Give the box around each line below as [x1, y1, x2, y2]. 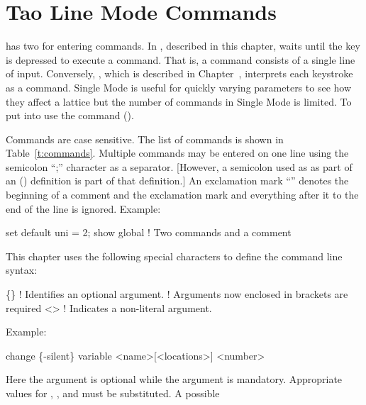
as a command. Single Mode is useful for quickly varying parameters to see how [6, 79, 352, 94]
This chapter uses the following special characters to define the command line [6, 248, 343, 263]
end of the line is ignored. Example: [6, 201, 161, 216]
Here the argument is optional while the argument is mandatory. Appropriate [6, 372, 343, 387]
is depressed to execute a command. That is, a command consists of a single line [6, 52, 355, 67]
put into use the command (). [6, 108, 134, 123]
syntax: [6, 262, 38, 277]
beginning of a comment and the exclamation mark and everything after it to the [6, 187, 359, 202]
